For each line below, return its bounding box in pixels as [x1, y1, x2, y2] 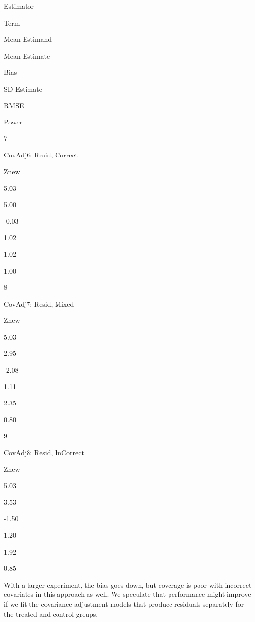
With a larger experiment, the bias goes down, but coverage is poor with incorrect [4, 579, 252, 590]
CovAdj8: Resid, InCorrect [4, 447, 84, 458]
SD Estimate [4, 83, 42, 93]
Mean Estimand [4, 34, 52, 44]
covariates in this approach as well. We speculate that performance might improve [4, 589, 251, 599]
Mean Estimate [4, 50, 50, 61]
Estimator [4, 1, 34, 11]
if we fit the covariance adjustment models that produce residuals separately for [4, 598, 244, 609]
